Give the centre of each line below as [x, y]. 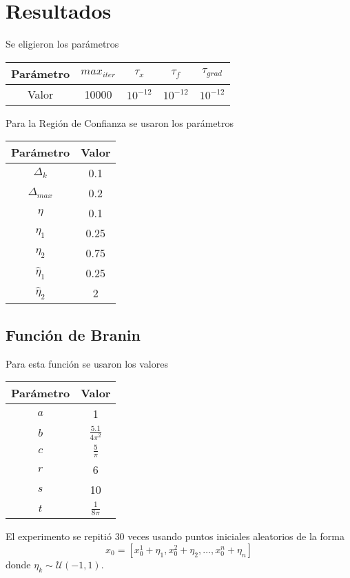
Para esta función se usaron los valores [87, 363]
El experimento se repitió [59, 536]
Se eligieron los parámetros [62, 44]
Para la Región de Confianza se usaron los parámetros [120, 122]
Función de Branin [73, 334]
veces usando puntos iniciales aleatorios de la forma [236, 536]
